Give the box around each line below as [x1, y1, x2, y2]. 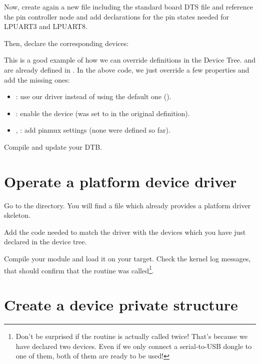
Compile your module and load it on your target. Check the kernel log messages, [4, 253, 251, 264]
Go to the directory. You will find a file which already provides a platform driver [4, 200, 251, 210]
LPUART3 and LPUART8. [4, 21, 87, 32]
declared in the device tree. [4, 236, 87, 247]
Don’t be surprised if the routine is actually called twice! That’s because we [15, 331, 247, 341]
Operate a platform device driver [4, 171, 237, 191]
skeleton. [4, 210, 30, 220]
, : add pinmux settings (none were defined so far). [15, 125, 170, 135]
